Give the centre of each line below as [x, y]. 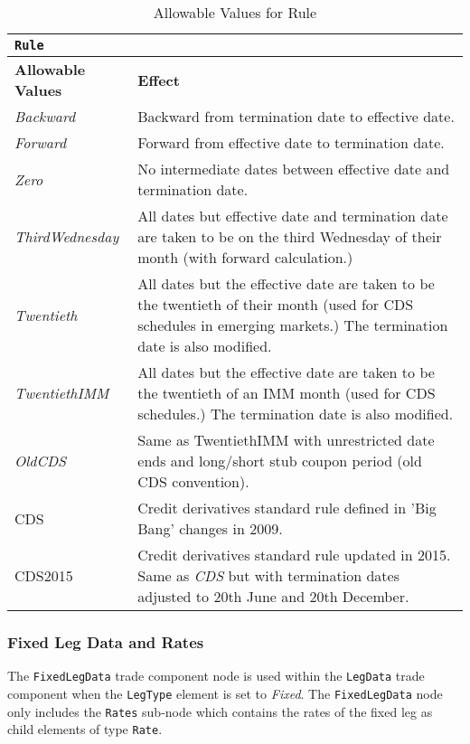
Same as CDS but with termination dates [268, 575]
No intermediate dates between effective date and [294, 169]
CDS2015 [44, 575]
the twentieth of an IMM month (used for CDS [287, 393]
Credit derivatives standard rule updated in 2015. [294, 555]
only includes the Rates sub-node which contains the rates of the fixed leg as [220, 711]
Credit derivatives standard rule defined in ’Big [287, 508]
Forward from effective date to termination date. [291, 142]
